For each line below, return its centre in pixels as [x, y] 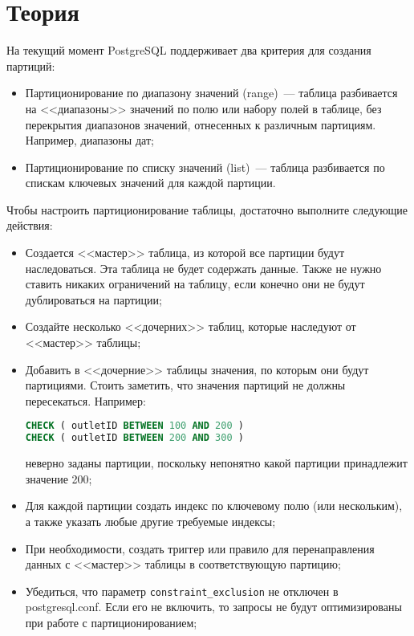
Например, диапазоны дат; [89, 140]
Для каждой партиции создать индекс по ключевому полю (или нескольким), [214, 506]
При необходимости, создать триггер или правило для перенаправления [200, 548]
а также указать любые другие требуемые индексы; [150, 521]
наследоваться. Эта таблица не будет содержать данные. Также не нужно [203, 268]
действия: [30, 225]
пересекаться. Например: [85, 400]
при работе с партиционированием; [111, 622]
